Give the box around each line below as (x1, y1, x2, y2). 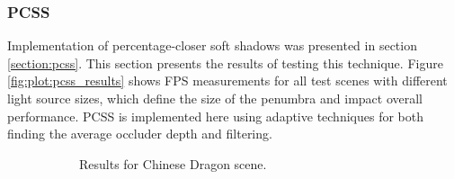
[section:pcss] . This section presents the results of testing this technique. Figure (7, 53, 443, 72)
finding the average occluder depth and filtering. (7, 124, 272, 143)
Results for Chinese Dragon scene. (79, 154, 267, 173)
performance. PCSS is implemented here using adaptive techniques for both (7, 106, 423, 125)
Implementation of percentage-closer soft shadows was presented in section (7, 36, 417, 55)
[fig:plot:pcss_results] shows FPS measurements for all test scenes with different (7, 71, 448, 90)
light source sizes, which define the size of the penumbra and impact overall (7, 89, 423, 107)
